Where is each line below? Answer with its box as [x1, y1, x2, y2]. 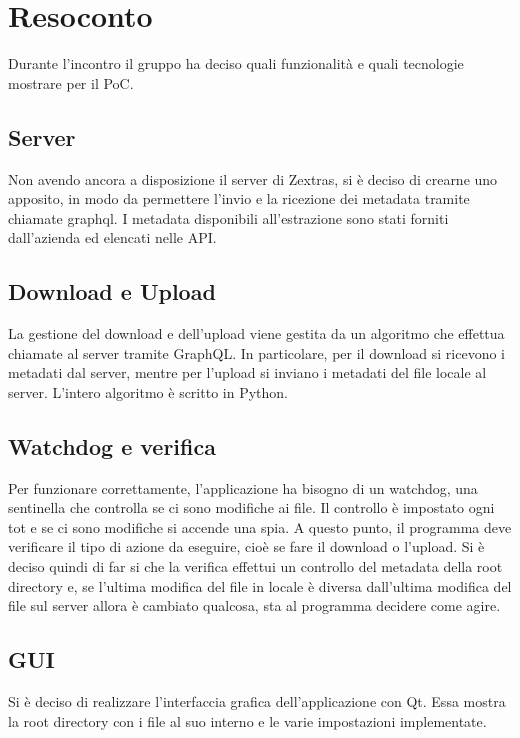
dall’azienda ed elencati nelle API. [8, 227, 217, 248]
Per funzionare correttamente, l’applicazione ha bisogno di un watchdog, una [8, 477, 478, 498]
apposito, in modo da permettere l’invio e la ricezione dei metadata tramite [8, 188, 470, 209]
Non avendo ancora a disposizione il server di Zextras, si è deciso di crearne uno [8, 168, 498, 189]
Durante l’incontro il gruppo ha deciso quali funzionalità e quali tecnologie [8, 53, 464, 74]
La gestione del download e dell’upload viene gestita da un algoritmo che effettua [8, 323, 505, 344]
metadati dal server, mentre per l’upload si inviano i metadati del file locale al [8, 362, 487, 383]
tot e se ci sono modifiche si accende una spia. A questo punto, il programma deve [8, 516, 512, 537]
